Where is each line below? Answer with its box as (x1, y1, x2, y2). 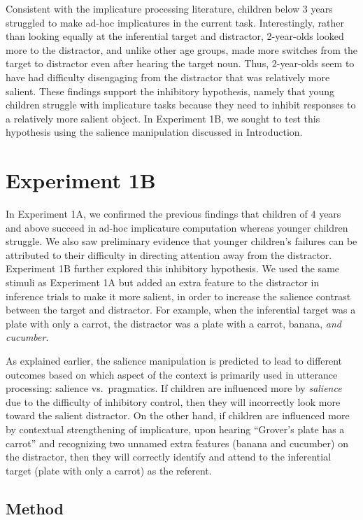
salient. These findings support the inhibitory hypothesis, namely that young (6, 83, 334, 98)
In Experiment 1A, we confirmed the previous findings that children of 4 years (6, 206, 341, 221)
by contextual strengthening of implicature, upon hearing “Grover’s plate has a (6, 421, 345, 436)
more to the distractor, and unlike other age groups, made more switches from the (6, 42, 357, 57)
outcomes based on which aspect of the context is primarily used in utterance (6, 367, 338, 381)
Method (6, 497, 64, 519)
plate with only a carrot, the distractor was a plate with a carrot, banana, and (6, 316, 341, 330)
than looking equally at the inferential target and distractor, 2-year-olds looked (6, 29, 344, 43)
